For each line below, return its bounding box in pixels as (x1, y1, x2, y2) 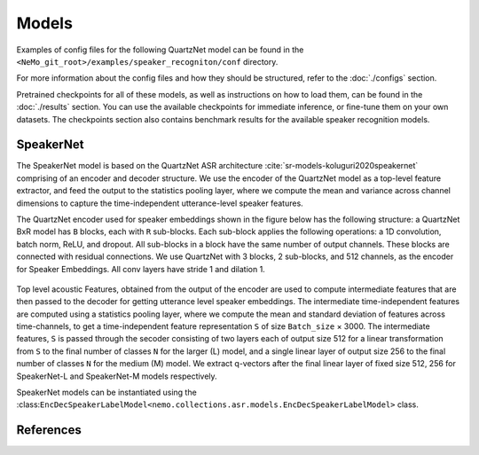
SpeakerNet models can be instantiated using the (16, 387, 197, 398)
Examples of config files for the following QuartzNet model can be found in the (16, 44, 304, 55)
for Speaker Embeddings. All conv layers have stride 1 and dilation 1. (16, 263, 265, 274)
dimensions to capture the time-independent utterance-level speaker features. (16, 198, 303, 208)
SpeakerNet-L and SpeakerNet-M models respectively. (16, 371, 217, 381)
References (16, 422, 82, 438)
